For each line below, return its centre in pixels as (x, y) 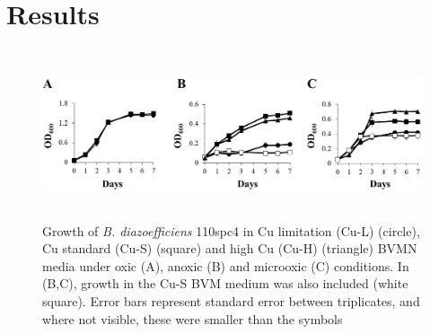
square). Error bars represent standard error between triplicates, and (231, 301)
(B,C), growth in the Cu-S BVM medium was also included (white (225, 283)
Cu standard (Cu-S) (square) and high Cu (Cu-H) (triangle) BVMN (230, 248)
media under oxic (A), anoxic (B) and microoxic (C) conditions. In (226, 265)
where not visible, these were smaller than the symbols (193, 318)
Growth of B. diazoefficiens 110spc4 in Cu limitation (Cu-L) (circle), (231, 230)
